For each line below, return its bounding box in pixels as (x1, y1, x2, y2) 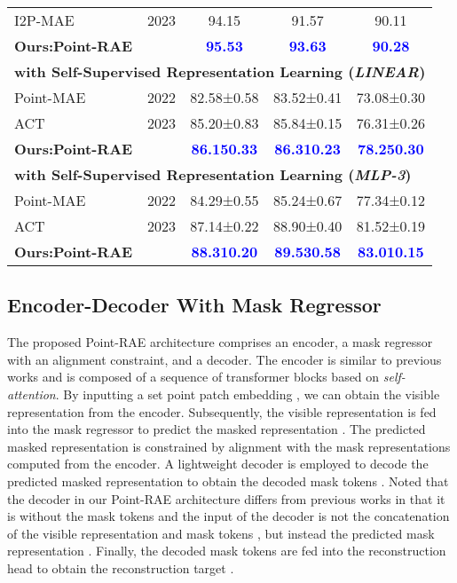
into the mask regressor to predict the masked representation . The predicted (7, 420, 426, 438)
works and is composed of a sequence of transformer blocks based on (7, 367, 380, 386)
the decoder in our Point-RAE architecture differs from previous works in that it (7, 489, 445, 508)
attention (7, 384, 56, 403)
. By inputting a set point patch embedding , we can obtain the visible (55, 384, 440, 403)
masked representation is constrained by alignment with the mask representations (7, 437, 451, 455)
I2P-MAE (14, 10, 75, 30)
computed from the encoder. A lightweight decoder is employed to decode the (7, 454, 429, 473)
